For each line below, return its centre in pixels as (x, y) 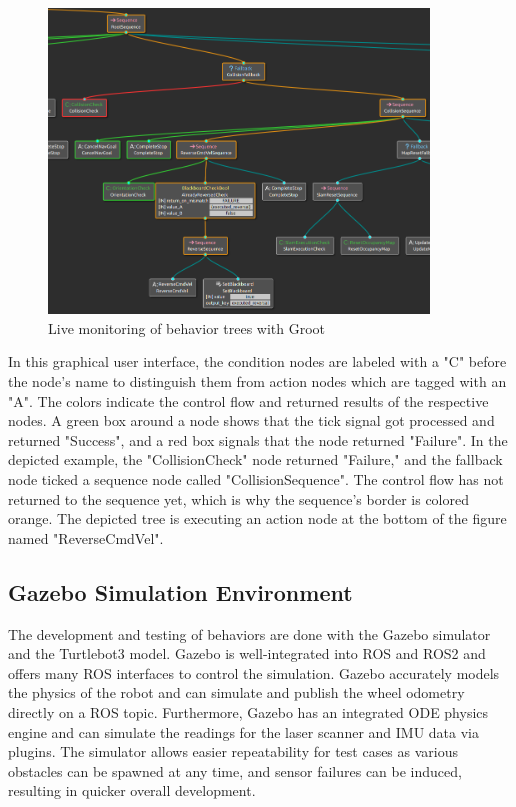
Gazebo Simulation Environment (180, 591)
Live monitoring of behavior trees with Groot (187, 327)
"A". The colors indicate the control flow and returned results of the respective (248, 400)
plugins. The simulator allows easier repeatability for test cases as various (233, 751)
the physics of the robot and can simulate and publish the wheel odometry (236, 692)
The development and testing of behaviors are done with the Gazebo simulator (249, 633)
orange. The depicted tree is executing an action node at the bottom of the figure (257, 518)
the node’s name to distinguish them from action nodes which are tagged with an (257, 381)
